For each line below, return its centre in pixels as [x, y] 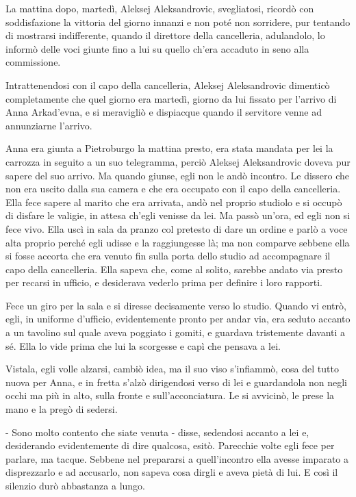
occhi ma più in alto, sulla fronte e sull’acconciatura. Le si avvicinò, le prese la [170, 395]
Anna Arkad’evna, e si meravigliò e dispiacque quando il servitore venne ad [164, 112]
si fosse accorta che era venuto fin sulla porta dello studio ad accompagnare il [168, 256]
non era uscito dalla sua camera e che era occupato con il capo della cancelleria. [173, 189]
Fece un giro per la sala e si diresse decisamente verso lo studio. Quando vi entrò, [176, 305]
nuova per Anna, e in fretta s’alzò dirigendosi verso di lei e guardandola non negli [177, 382]
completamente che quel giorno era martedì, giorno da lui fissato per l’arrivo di [171, 98]
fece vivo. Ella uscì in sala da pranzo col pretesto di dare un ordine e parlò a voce [177, 228]
